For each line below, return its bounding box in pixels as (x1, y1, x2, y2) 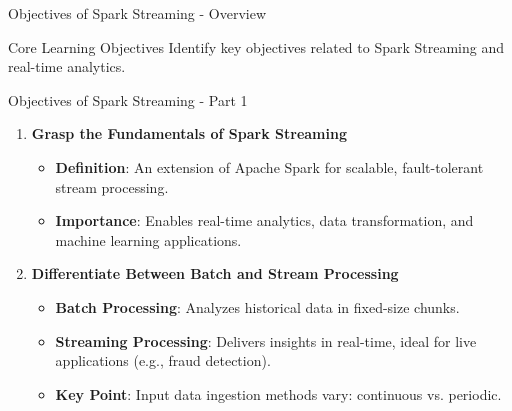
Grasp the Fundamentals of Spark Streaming (31, 123, 347, 144)
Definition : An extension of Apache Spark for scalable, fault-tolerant (55, 156, 484, 177)
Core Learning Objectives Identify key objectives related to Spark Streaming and (8, 36, 505, 57)
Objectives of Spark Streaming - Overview (8, 3, 267, 23)
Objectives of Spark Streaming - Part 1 (8, 89, 248, 110)
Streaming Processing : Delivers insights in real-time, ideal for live (55, 330, 477, 351)
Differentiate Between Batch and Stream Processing (31, 263, 399, 284)
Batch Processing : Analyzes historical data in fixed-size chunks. (55, 296, 460, 317)
